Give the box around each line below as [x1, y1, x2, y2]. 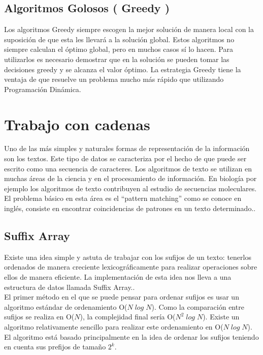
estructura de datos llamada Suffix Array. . [4, 281, 135, 292]
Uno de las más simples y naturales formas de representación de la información [4, 143, 250, 154]
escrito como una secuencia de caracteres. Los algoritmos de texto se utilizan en [4, 163, 252, 173]
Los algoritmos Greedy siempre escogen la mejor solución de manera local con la [4, 24, 254, 35]
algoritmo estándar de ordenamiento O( [4, 301, 127, 312]
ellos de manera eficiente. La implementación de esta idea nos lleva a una [4, 272, 232, 282]
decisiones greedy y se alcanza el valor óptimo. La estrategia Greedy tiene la [4, 64, 241, 74]
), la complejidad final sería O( [80, 311, 176, 322]
